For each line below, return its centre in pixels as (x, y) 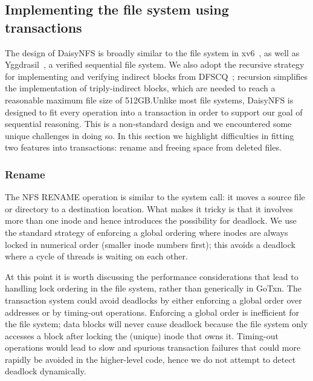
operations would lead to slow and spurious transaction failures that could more (153, 347)
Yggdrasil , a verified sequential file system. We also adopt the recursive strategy (155, 64)
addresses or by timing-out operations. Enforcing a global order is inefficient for (152, 312)
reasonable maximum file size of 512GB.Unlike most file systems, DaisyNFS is (149, 99)
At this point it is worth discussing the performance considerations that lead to (152, 276)
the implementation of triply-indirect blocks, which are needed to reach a (140, 88)
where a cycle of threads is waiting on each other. (96, 256)
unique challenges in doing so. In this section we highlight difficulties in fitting (150, 135)
